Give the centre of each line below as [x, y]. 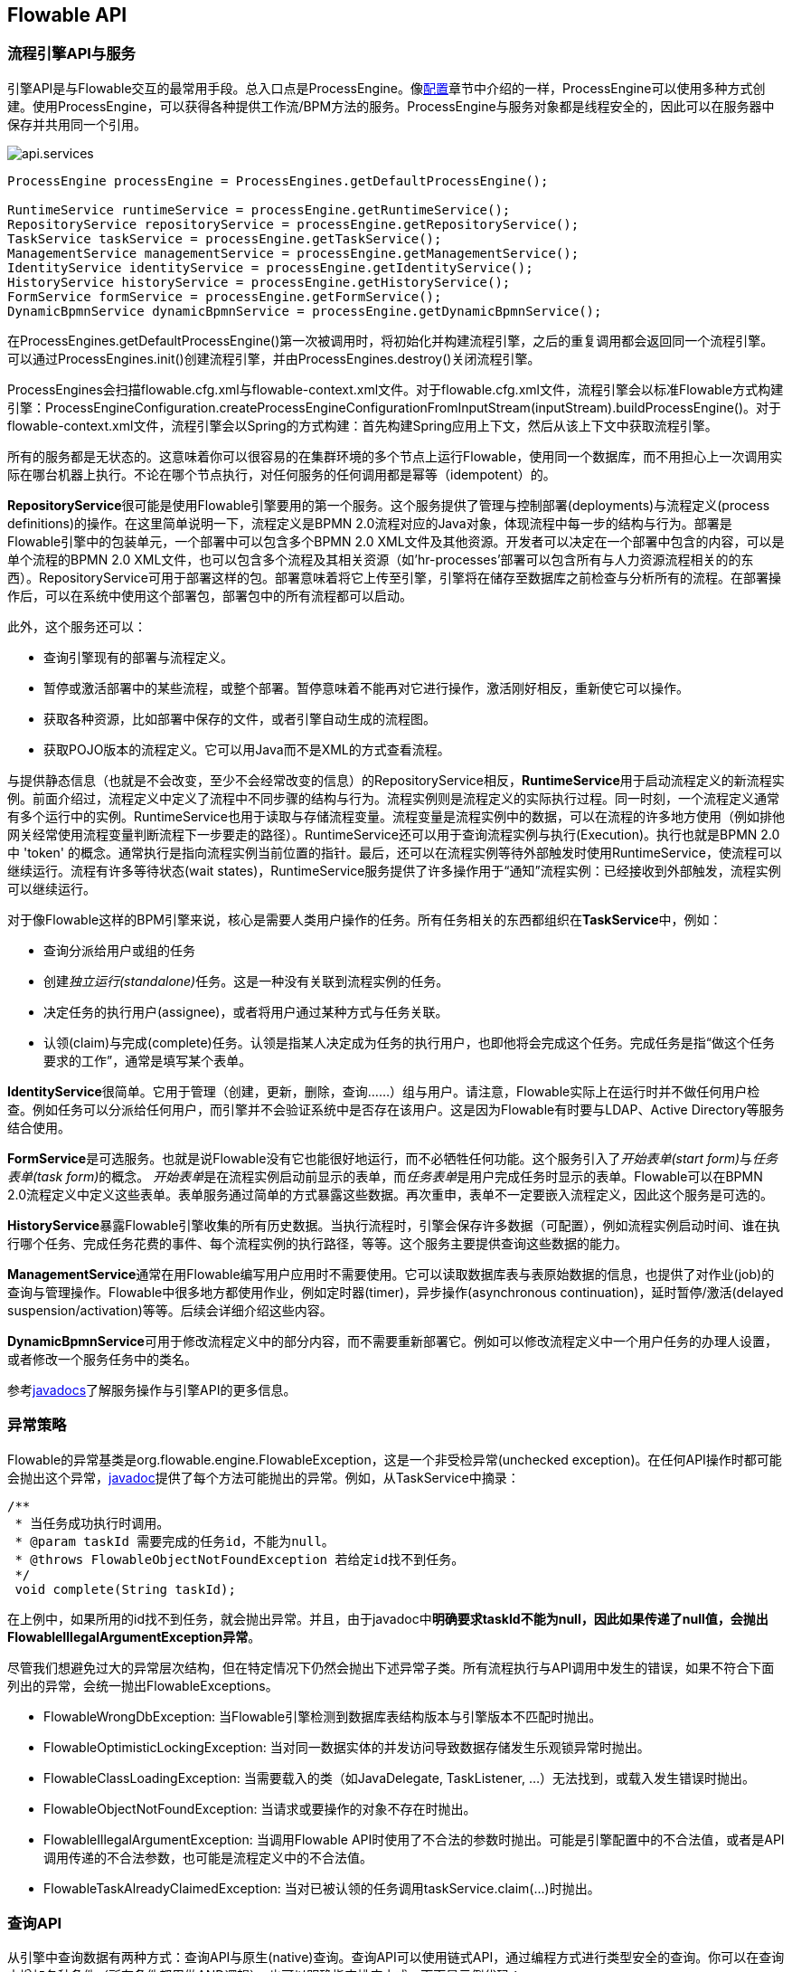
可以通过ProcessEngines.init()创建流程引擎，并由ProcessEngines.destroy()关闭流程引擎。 [274, 358]
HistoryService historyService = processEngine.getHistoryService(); [259, 282]
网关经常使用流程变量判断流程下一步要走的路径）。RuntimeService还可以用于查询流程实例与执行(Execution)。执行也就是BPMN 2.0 [394, 834]
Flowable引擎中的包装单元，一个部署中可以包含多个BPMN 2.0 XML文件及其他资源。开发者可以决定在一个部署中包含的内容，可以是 [396, 541]
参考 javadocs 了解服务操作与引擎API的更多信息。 [152, 1389]
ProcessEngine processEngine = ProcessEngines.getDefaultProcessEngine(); [278, 180]
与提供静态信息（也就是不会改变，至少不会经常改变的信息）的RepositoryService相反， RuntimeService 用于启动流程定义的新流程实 [396, 780]
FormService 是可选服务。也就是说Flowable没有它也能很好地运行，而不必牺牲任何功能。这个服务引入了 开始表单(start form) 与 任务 [393, 1158]
